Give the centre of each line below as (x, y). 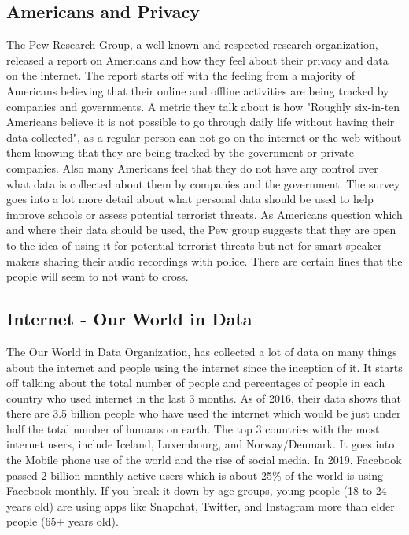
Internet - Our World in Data (129, 319)
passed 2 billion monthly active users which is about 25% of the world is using (195, 475)
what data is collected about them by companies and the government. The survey (203, 183)
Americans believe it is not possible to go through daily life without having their (201, 122)
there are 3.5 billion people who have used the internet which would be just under (204, 413)
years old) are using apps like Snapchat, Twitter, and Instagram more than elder (201, 505)
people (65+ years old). (63, 521)
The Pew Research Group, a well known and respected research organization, (192, 45)
